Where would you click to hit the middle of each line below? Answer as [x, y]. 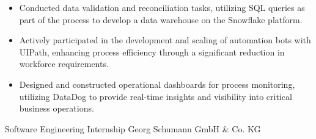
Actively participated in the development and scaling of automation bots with [165, 40]
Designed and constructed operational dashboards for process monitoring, [157, 84]
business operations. [57, 108]
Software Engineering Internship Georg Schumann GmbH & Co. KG [133, 128]
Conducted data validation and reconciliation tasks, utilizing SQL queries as [162, 7]
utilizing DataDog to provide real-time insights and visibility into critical [156, 96]
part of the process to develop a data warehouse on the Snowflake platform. [161, 19]
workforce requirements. [64, 64]
